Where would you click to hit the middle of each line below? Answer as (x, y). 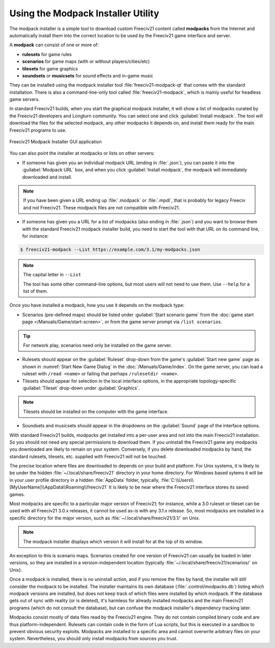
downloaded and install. (47, 177)
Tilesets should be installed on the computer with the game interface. (96, 411)
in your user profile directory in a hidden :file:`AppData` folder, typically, (85, 480)
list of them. (36, 291)
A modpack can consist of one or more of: (54, 45)
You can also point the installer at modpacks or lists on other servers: (82, 153)
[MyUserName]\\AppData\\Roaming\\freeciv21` (59, 487)
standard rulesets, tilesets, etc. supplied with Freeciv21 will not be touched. (88, 456)
